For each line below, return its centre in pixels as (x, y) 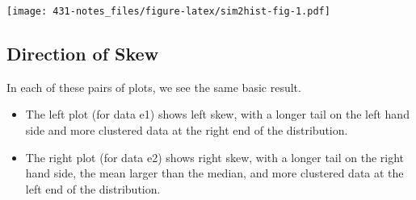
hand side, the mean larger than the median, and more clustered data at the (214, 173)
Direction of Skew (83, 54)
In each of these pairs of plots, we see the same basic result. (154, 87)
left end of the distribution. (93, 188)
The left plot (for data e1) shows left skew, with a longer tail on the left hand (217, 114)
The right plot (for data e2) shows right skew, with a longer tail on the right (215, 157)
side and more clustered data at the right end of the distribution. (187, 130)
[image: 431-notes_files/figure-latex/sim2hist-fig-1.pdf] (168, 11)
